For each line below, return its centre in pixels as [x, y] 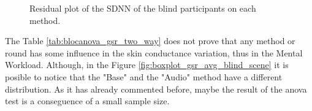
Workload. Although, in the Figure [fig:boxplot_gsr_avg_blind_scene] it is [147, 65]
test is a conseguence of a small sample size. [87, 101]
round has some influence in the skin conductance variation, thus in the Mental [154, 52]
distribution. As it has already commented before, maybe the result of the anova [156, 89]
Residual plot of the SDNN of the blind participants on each [143, 8]
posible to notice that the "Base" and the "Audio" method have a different [144, 76]
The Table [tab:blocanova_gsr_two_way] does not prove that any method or [150, 41]
